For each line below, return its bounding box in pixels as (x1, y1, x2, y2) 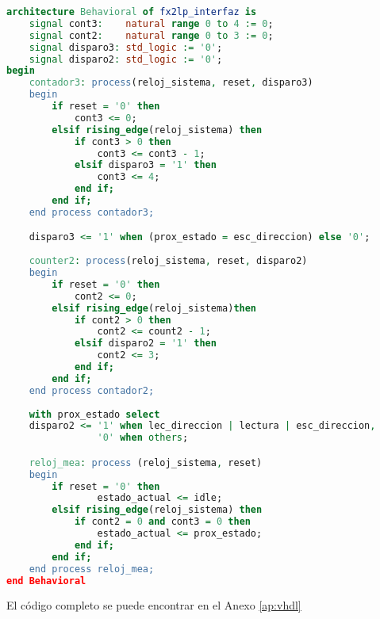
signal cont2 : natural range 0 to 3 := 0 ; (29, 29, 274, 41)
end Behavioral (6, 575, 86, 587)
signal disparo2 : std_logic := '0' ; (29, 53, 223, 65)
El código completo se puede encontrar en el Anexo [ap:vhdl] (6, 597, 301, 613)
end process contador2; (29, 384, 155, 396)
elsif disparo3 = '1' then (74, 159, 217, 171)
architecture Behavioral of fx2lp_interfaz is (6, 6, 257, 17)
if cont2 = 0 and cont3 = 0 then (74, 516, 251, 528)
